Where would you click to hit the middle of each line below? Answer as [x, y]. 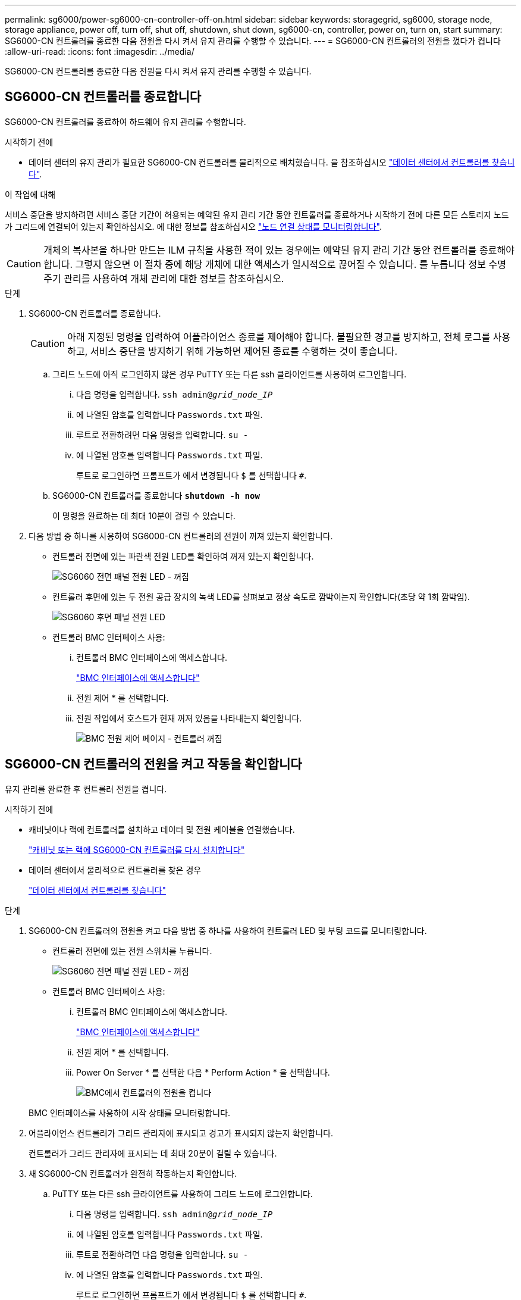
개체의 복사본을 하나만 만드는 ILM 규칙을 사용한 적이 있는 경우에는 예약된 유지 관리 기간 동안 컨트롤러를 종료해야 [279, 250]
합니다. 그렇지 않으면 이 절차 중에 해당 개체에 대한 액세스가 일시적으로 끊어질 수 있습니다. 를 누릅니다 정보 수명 [275, 264]
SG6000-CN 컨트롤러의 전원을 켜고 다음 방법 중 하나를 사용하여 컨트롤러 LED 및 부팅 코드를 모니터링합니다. [228, 930]
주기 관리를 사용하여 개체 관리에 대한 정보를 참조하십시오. [164, 278]
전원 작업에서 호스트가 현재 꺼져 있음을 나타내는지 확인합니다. [189, 718]
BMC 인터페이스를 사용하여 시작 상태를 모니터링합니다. [130, 1112]
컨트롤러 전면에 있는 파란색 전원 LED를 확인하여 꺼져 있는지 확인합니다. [183, 556]
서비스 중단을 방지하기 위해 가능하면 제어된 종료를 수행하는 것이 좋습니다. [244, 351]
